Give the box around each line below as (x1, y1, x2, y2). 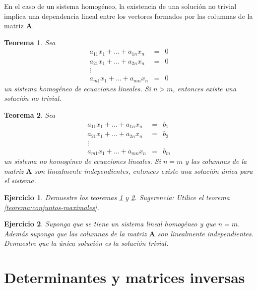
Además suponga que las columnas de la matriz (4, 228, 147, 238)
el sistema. (4, 175, 36, 186)
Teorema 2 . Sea (4, 110, 56, 120)
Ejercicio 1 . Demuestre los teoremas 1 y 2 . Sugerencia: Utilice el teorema (4, 192, 230, 202)
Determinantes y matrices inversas (4, 267, 245, 288)
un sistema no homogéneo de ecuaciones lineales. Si (4, 156, 161, 166)
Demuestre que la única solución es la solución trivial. (4, 238, 169, 248)
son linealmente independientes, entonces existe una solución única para (34, 165, 253, 176)
